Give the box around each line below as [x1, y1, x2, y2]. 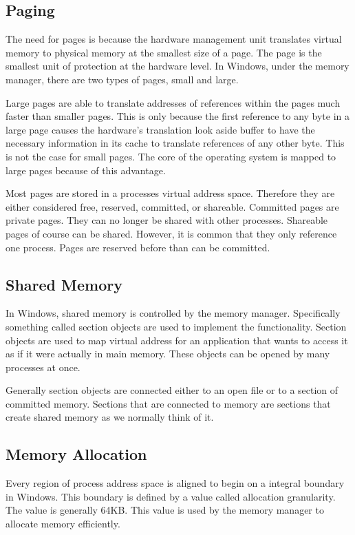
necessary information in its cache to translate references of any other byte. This [6, 136, 345, 150]
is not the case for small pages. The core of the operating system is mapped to [6, 149, 336, 163]
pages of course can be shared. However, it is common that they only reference [6, 226, 337, 240]
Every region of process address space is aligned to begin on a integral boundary [6, 476, 345, 490]
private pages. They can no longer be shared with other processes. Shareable [6, 213, 328, 227]
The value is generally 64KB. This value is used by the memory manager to [6, 503, 324, 517]
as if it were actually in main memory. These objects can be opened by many [6, 346, 330, 361]
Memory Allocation [6, 443, 147, 465]
